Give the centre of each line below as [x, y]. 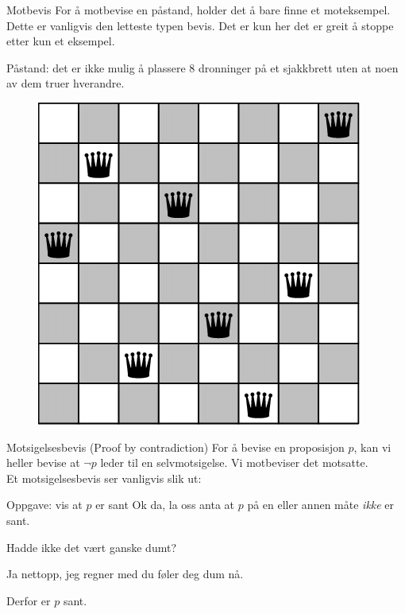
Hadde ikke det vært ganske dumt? [91, 547]
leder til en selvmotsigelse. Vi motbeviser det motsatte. [234, 462]
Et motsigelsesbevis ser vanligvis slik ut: [104, 478]
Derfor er [29, 600]
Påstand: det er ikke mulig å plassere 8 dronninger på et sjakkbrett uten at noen [202, 67]
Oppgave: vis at [44, 505]
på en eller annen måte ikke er [321, 505]
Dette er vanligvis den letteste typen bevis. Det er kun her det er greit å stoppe [200, 25]
